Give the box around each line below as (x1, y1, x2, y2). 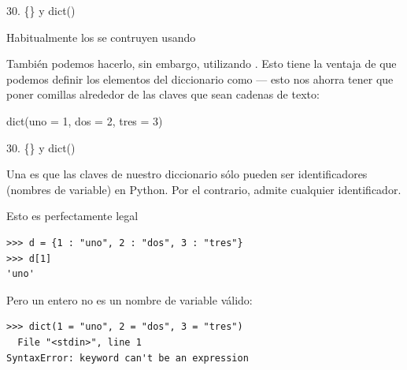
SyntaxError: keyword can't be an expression (6, 352, 249, 364)
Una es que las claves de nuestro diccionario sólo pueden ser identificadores (6, 166, 368, 182)
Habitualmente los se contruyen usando (6, 28, 196, 45)
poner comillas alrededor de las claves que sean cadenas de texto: (6, 86, 320, 103)
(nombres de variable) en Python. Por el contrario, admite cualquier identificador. (6, 181, 401, 197)
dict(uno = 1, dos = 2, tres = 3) (6, 112, 163, 129)
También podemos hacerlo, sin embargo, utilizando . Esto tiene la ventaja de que (6, 55, 397, 72)
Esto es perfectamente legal (6, 207, 139, 224)
